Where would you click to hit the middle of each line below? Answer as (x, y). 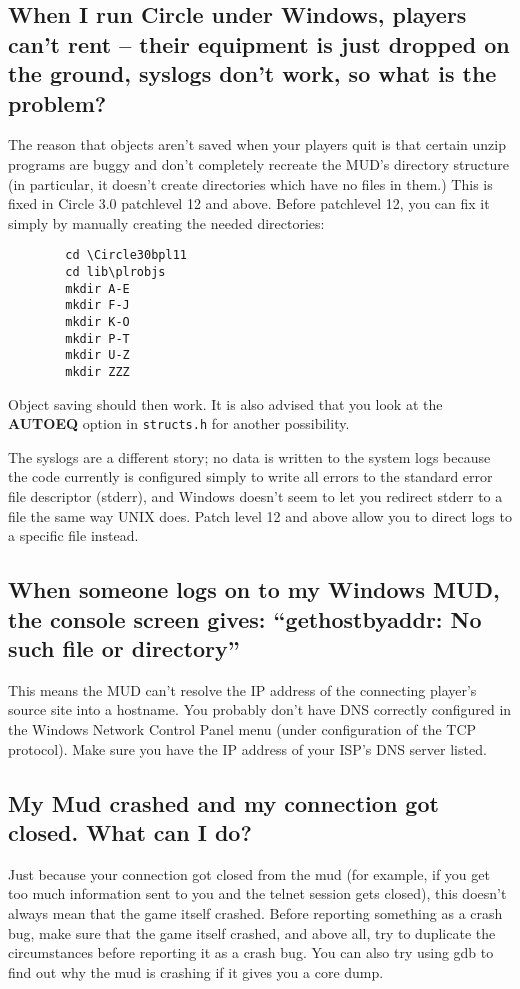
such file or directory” (124, 647)
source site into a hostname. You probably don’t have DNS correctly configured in (260, 709)
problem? (57, 102)
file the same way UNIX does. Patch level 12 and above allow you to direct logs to (260, 515)
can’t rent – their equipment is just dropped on (259, 43)
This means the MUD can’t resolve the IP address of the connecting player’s (242, 689)
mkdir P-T (97, 338)
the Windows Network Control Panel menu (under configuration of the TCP (242, 728)
